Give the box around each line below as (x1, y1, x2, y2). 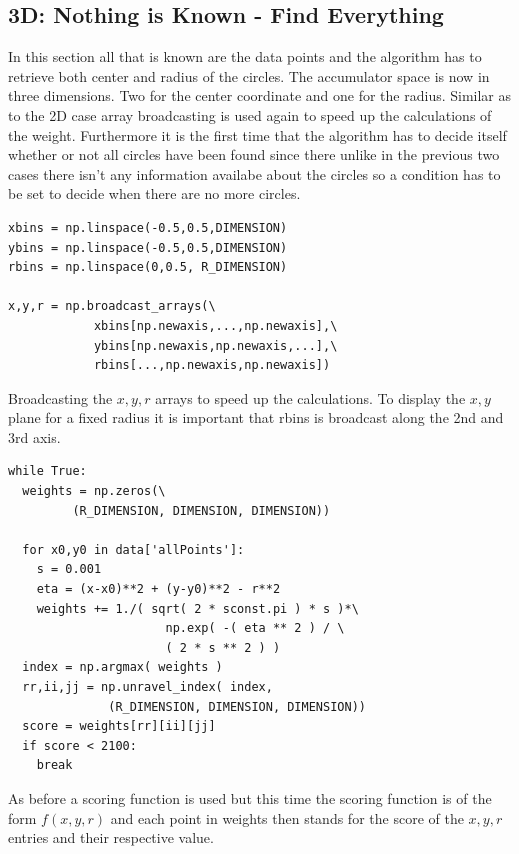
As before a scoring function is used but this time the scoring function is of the (8, 787, 492, 808)
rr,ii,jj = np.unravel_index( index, (22, 680, 273, 695)
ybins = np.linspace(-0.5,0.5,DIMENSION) (8, 240, 288, 255)
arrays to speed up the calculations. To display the (155, 387, 466, 408)
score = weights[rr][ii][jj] (22, 719, 216, 734)
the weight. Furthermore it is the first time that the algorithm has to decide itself (8, 124, 507, 145)
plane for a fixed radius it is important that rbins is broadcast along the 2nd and (8, 407, 504, 428)
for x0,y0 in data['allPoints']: (22, 542, 245, 557)
